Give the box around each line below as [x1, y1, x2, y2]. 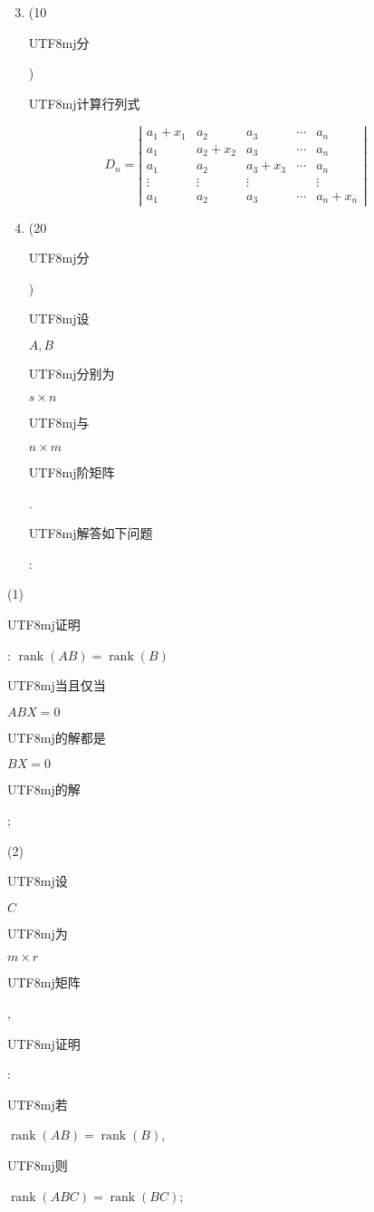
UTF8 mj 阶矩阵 [28, 463, 115, 482]
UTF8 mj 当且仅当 [7, 676, 106, 695]
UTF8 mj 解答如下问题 [28, 524, 153, 543]
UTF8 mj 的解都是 [7, 727, 106, 746]
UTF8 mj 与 [28, 413, 90, 432]
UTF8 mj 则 [7, 1155, 68, 1174]
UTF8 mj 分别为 [28, 363, 115, 382]
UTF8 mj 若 [7, 1094, 68, 1113]
